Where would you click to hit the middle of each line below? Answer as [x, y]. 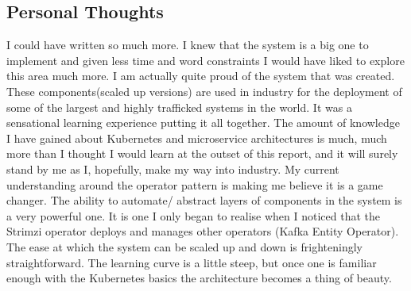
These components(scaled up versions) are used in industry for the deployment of [204, 91]
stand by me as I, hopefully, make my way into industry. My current [173, 168]
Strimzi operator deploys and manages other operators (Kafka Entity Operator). [203, 231]
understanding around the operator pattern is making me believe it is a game [195, 184]
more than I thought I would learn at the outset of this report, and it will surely [202, 153]
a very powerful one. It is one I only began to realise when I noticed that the [194, 215]
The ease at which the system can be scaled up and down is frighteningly [184, 246]
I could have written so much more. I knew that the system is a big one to [188, 45]
